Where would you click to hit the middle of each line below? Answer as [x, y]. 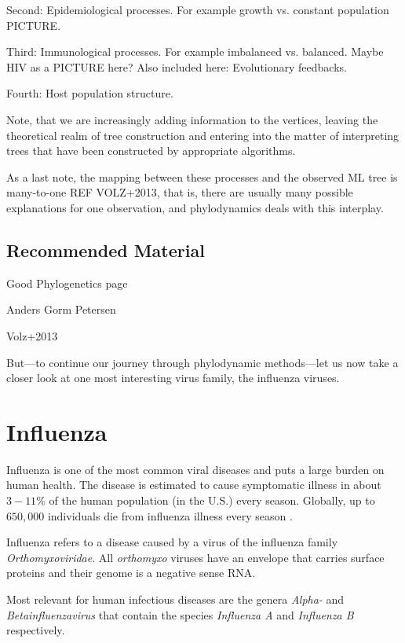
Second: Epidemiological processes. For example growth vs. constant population [198, 9]
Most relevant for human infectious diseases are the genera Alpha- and [175, 599]
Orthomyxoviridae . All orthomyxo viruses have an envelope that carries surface [195, 557]
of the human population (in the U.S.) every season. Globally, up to [212, 500]
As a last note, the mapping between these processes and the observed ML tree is [202, 176]
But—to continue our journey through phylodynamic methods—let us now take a [202, 362]
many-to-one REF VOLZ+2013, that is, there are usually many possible [180, 192]
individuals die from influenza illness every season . [170, 515]
